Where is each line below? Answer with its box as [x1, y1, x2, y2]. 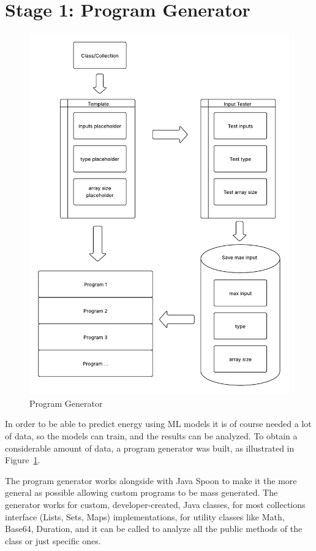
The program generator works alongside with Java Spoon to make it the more [5, 474, 297, 487]
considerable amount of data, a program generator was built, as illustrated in [5, 441, 295, 454]
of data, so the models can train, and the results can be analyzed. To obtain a [5, 430, 298, 442]
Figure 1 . [5, 453, 40, 466]
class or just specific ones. [5, 534, 101, 547]
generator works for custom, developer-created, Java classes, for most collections [5, 498, 306, 511]
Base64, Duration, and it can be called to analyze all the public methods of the [5, 522, 303, 535]
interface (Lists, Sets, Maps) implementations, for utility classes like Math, [5, 510, 285, 523]
